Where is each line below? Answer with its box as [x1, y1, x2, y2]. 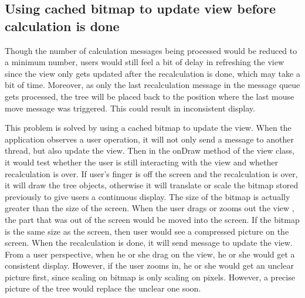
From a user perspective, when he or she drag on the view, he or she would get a [5, 248, 295, 260]
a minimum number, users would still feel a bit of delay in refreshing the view [5, 56, 284, 68]
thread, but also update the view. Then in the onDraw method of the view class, [5, 144, 295, 157]
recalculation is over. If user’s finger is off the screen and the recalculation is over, [5, 167, 298, 180]
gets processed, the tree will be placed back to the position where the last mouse [5, 90, 294, 102]
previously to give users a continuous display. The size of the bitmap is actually [5, 190, 290, 202]
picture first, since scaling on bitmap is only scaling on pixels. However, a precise [5, 270, 295, 283]
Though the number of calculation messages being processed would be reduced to [5, 44, 297, 56]
